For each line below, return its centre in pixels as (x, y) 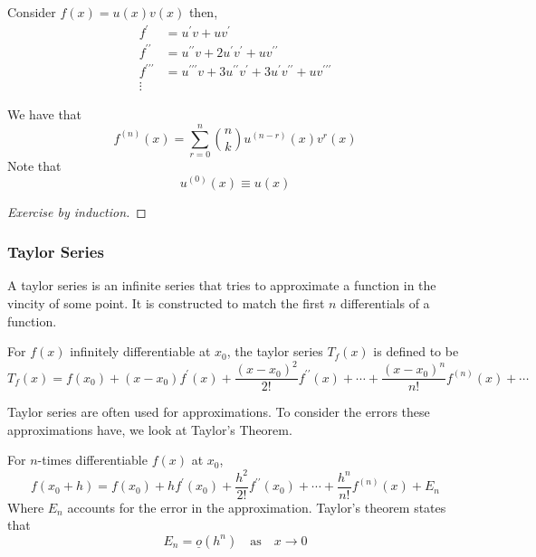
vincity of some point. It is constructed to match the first (166, 302)
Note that (34, 165)
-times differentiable (92, 460)
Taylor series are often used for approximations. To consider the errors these (219, 412)
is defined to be (416, 351)
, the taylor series (275, 351)
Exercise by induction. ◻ (77, 211)
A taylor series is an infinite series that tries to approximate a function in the (222, 285)
